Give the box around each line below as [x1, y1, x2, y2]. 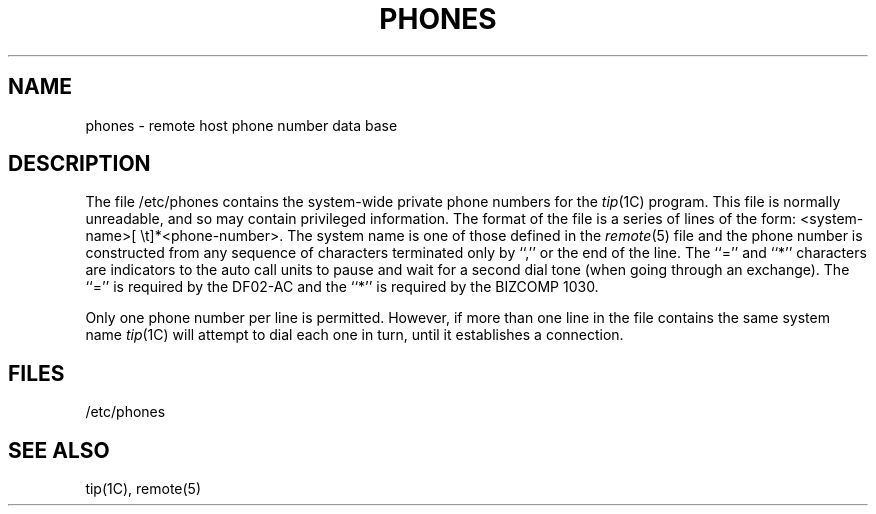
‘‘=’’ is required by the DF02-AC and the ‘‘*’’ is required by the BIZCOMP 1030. [85, 278, 599, 296]
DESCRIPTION [8, 151, 151, 177]
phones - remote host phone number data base [85, 116, 398, 134]
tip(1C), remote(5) [85, 480, 202, 498]
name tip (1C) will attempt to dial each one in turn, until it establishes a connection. [85, 326, 624, 344]
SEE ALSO [8, 437, 110, 463]
